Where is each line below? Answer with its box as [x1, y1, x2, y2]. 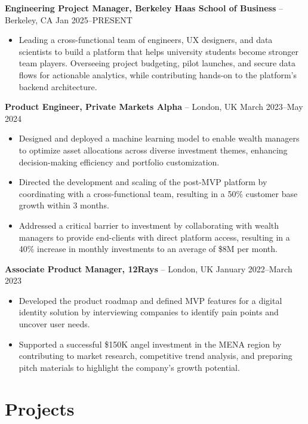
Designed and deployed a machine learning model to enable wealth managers [19, 132, 300, 145]
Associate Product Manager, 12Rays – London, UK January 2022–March [5, 262, 292, 275]
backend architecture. [19, 80, 97, 93]
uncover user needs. [19, 318, 90, 330]
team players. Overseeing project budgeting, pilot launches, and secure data [19, 57, 296, 69]
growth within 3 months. [19, 199, 109, 211]
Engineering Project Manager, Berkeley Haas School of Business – [5, 2, 283, 14]
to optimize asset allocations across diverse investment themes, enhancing [19, 143, 288, 156]
